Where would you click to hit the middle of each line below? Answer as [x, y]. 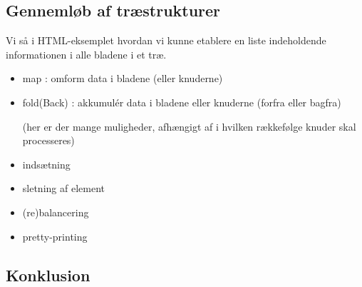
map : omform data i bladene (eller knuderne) [123, 78]
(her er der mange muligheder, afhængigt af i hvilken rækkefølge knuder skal [189, 126]
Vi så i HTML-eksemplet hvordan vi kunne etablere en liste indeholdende [166, 40]
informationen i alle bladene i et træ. [86, 54]
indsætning [46, 164]
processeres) [48, 140]
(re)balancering [56, 212]
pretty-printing [55, 236]
